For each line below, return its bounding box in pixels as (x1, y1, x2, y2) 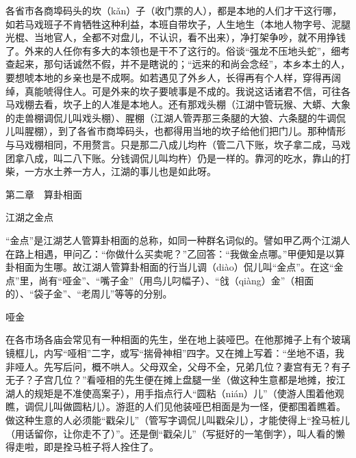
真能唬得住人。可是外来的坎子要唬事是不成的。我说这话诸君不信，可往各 (24, 83, 351, 98)
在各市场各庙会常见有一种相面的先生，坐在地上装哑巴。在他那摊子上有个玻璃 (5, 332, 351, 347)
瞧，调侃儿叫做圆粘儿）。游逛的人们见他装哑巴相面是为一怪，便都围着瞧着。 (5, 399, 346, 414)
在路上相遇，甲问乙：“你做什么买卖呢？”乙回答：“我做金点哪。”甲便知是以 (5, 246, 335, 260)
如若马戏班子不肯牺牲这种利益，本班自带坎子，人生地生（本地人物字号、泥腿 (5, 16, 351, 31)
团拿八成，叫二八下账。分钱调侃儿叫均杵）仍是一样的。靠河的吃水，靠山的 (5, 150, 341, 165)
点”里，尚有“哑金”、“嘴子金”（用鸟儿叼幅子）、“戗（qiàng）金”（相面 (5, 273, 314, 287)
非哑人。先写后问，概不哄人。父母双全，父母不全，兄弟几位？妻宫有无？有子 (5, 359, 351, 373)
